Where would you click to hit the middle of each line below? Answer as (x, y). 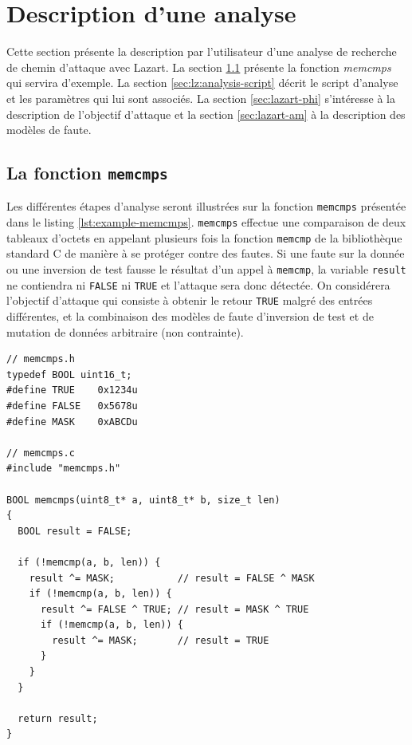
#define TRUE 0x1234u (72, 390)
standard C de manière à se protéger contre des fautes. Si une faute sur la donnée (206, 253)
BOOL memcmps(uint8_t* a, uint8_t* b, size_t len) (143, 500)
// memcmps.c (41, 453)
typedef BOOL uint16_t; (69, 374)
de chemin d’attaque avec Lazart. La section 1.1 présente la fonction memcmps (199, 67)
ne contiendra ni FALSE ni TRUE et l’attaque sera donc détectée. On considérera (198, 284)
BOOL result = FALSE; (75, 531)
